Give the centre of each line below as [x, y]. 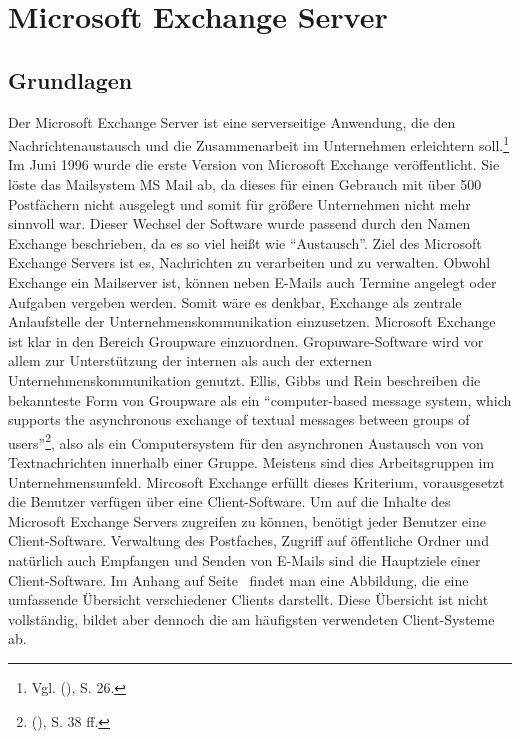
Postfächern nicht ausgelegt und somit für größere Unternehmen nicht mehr [239, 203]
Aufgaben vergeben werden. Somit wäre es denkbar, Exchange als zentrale [235, 301]
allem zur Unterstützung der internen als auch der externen [190, 360]
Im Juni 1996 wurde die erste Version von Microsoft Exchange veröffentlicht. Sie [254, 164]
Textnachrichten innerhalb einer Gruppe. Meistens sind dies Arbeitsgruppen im [251, 461]
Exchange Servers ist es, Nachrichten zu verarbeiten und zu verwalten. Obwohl [249, 262]
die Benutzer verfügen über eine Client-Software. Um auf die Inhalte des [229, 501]
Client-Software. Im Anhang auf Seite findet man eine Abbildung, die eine [238, 579]
